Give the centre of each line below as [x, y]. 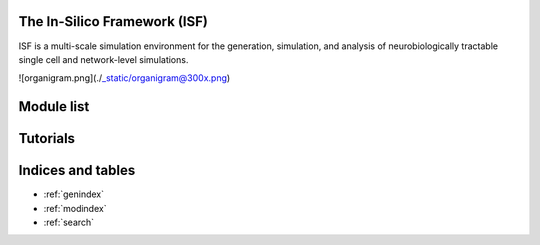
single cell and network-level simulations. [103, 59]
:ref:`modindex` [75, 208]
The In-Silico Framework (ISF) [113, 21]
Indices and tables [77, 170]
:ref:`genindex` [74, 194]
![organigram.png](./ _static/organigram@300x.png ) [124, 78]
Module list [54, 106]
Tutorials [46, 138]
